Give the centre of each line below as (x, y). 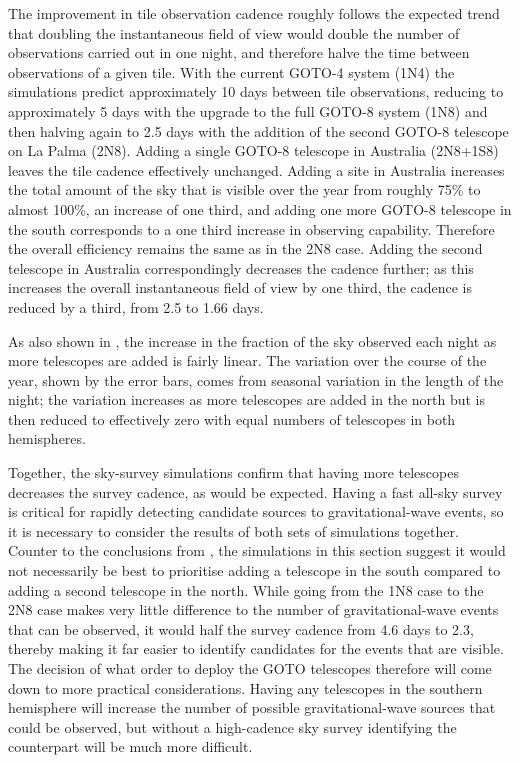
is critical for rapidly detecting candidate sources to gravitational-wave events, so (256, 511)
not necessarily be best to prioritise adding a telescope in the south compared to (254, 570)
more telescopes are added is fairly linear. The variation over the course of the (247, 360)
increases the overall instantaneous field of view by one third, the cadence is (240, 287)
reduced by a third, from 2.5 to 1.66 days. (136, 306)
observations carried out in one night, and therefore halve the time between (239, 52)
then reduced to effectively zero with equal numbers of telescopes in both (232, 418)
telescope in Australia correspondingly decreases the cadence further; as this (241, 267)
